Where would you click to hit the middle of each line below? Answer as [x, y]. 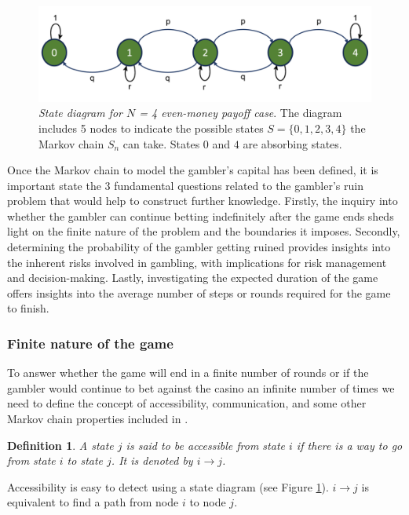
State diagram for [80, 113]
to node [208, 502]
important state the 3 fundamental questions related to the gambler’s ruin [185, 185]
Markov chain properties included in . [98, 419]
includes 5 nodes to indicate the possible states [151, 128]
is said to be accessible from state [205, 445]
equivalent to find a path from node [93, 502]
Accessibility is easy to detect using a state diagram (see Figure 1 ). [168, 486]
